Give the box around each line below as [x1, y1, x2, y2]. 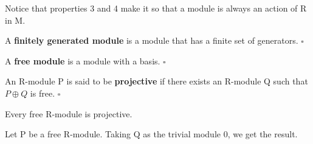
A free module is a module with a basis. [5, 54, 160, 67]
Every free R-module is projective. [5, 107, 132, 120]
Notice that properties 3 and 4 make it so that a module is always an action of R [5, 2, 307, 14]
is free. [30, 86, 55, 99]
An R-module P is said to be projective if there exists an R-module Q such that [5, 75, 308, 87]
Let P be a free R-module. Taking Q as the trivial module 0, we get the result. [5, 128, 298, 140]
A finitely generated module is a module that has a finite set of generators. [5, 34, 298, 47]
